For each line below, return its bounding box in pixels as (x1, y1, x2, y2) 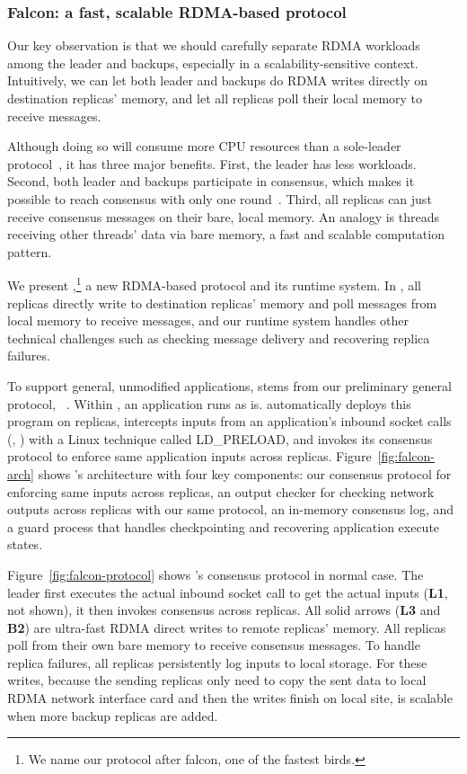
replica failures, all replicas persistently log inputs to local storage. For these (7, 653, 427, 672)
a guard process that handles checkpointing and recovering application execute (7, 517, 440, 536)
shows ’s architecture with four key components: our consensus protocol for (38, 464, 452, 483)
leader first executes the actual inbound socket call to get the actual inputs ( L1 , (7, 583, 448, 601)
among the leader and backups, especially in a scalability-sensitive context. (7, 53, 419, 72)
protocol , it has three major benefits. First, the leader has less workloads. (7, 154, 417, 173)
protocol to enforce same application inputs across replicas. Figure (7, 447, 372, 466)
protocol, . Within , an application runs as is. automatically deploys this (7, 394, 411, 413)
